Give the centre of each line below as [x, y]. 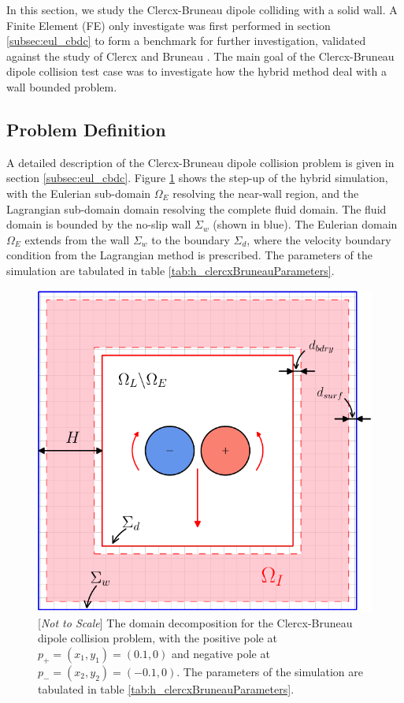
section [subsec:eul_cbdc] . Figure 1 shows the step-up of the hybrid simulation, [197, 178]
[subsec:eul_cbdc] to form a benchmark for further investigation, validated [186, 41]
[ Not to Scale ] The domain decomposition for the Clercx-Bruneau [195, 622]
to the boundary [191, 239]
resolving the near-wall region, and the [266, 193]
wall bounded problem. [62, 86]
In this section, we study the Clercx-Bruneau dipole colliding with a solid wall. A [202, 9]
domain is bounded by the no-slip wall [99, 224]
